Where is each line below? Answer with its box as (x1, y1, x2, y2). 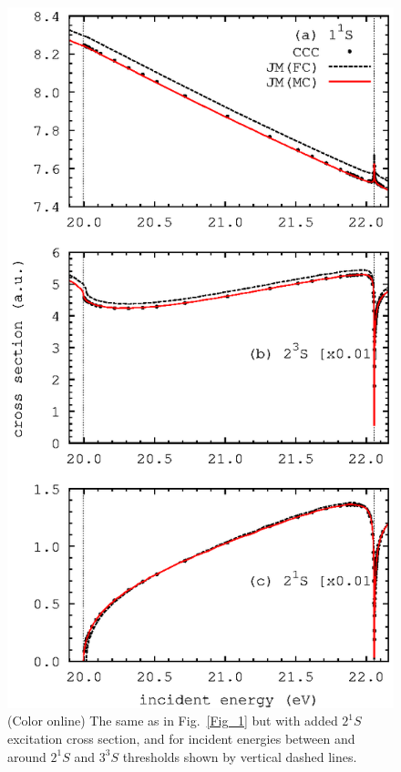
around (7, 747, 46, 766)
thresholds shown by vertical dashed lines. (122, 747, 357, 766)
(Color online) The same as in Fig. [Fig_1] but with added (7, 711, 338, 730)
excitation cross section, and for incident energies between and (7, 729, 355, 747)
